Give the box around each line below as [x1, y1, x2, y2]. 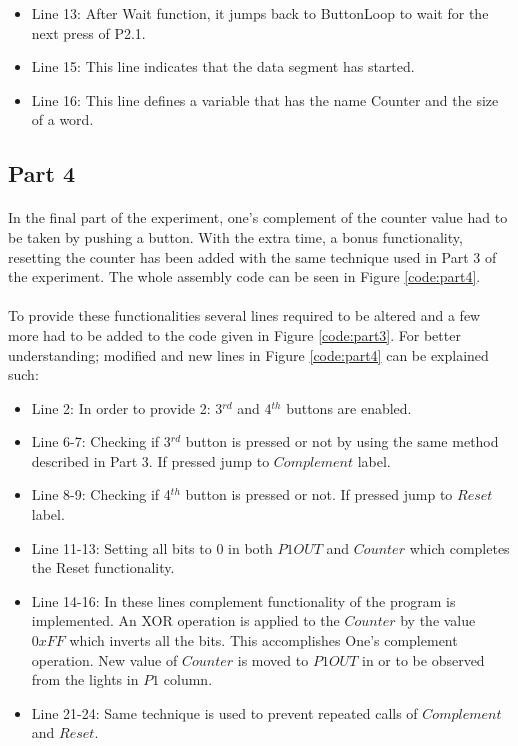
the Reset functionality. [31, 557, 175, 578]
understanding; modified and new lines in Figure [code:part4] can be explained [8, 344, 489, 365]
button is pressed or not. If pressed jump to [185, 484, 453, 505]
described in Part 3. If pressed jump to [31, 450, 270, 471]
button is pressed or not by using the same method [185, 431, 499, 452]
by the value [400, 610, 476, 631]
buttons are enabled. [286, 397, 412, 418]
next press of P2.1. [31, 22, 146, 43]
